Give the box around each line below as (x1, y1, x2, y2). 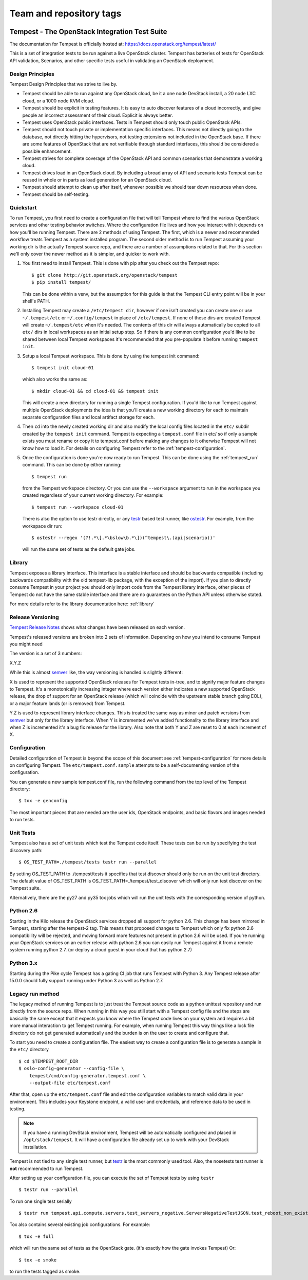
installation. (23, 1144, 48, 1150)
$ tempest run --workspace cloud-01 (31, 504, 124, 510)
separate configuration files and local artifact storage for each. (22, 414, 155, 420)
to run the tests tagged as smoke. (9, 1268, 81, 1275)
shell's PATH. (22, 298, 50, 304)
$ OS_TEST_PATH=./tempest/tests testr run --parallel (18, 859, 157, 865)
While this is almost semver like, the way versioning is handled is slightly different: (9, 669, 183, 676)
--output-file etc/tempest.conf (29, 1080, 111, 1086)
